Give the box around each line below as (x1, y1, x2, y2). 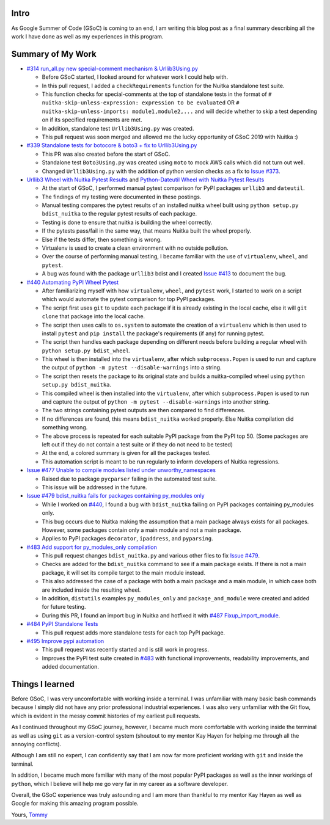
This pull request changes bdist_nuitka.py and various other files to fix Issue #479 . (42, 552, 260, 559)
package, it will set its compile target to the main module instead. (42, 569, 206, 576)
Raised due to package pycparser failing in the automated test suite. (42, 475, 217, 482)
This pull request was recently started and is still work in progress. (42, 646, 209, 653)
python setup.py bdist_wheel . (42, 347, 131, 354)
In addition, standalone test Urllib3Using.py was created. (42, 125, 194, 132)
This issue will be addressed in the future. (42, 483, 147, 491)
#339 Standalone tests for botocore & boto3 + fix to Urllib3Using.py (26, 142, 197, 149)
